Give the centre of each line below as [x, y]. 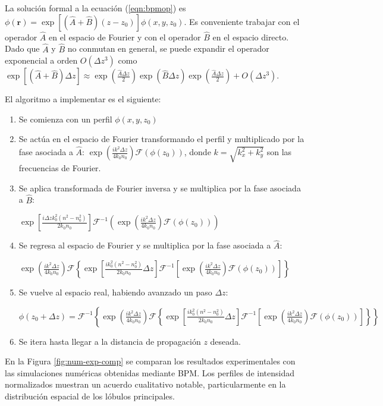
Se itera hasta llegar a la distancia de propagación [110, 341]
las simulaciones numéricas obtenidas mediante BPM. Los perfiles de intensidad [150, 372]
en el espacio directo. [251, 37]
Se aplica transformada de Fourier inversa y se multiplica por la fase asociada [160, 188]
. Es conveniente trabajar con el [242, 21]
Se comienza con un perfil [65, 119]
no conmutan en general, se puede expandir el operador [168, 48]
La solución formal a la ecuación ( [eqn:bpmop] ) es [95, 8]
